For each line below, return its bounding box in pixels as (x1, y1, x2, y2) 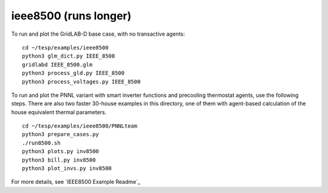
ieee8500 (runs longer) (11, 9, 132, 22)
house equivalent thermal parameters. (11, 108, 107, 116)
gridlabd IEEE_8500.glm (22, 61, 93, 68)
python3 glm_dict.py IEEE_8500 (22, 53, 115, 60)
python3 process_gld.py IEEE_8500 (22, 70, 125, 77)
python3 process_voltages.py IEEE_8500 (22, 78, 141, 85)
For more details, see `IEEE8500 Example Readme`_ (11, 178, 141, 186)
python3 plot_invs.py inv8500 (22, 165, 112, 172)
